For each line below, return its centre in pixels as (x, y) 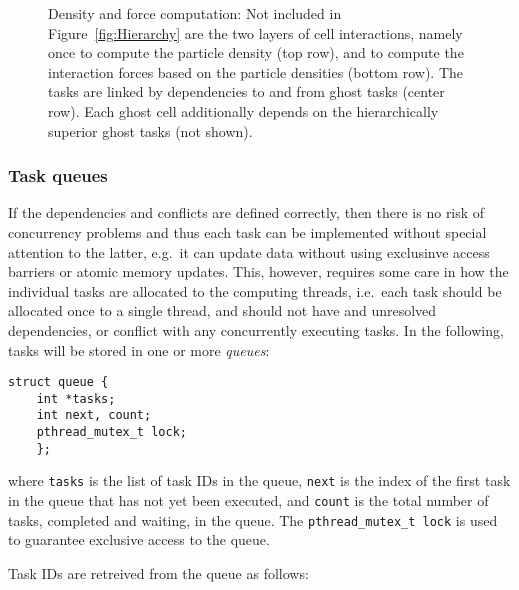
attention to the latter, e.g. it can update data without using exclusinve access (249, 251)
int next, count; (94, 415)
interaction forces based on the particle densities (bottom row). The (256, 71)
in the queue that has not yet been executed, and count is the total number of (248, 500)
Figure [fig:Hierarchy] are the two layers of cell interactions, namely (255, 32)
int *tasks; (76, 398)
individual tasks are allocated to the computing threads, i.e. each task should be (255, 290)
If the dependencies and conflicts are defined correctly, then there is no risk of (246, 212)
